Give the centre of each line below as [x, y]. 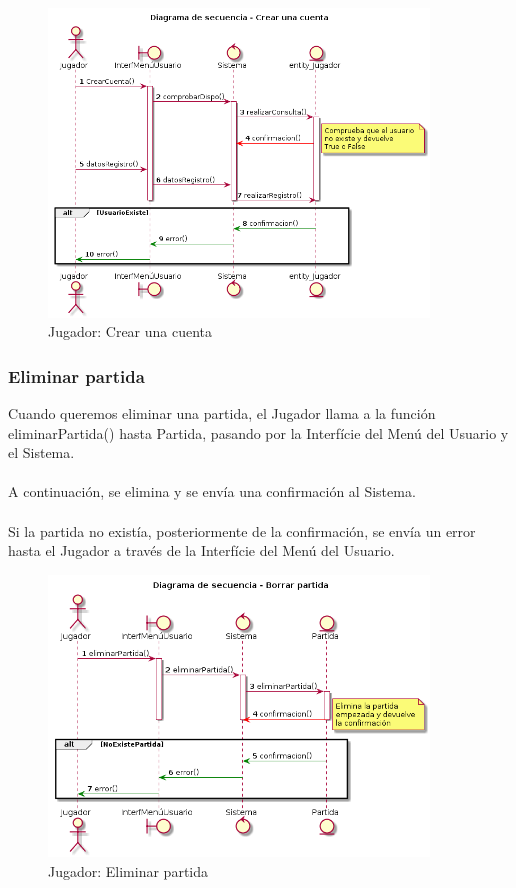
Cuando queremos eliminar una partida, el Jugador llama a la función [222, 413]
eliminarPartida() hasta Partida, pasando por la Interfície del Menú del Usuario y [258, 432]
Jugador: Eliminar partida [128, 870]
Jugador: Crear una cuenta [130, 331]
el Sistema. [41, 452]
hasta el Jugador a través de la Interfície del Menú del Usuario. [201, 550]
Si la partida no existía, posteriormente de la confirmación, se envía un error [242, 530]
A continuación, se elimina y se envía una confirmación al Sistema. [212, 491]
